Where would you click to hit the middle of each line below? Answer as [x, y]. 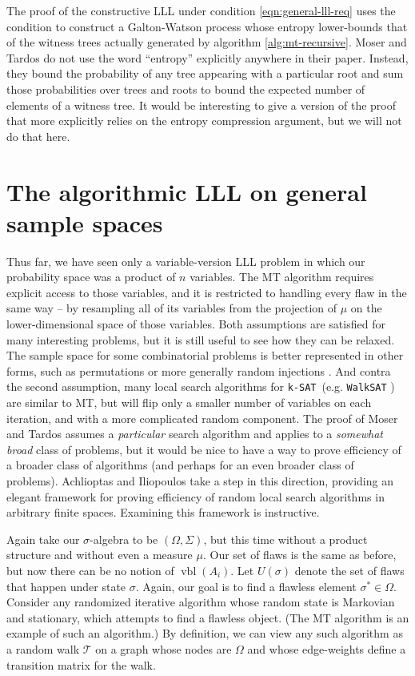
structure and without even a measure [100, 555]
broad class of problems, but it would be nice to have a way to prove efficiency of [204, 449]
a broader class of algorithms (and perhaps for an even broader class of [180, 465]
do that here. [38, 136]
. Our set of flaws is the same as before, [299, 555]
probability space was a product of [91, 277]
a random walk [43, 648]
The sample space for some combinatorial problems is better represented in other [205, 355]
